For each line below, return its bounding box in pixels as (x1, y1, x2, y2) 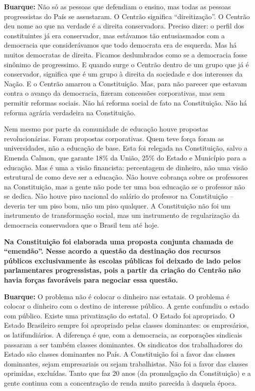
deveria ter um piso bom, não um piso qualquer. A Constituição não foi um (4, 200, 230, 210)
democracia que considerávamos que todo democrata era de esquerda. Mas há (4, 40, 237, 50)
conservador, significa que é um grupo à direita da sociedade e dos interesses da (4, 69, 243, 79)
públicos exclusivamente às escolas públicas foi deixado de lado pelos (4, 255, 241, 265)
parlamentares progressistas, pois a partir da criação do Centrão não (4, 265, 241, 275)
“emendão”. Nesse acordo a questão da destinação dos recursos (4, 246, 221, 256)
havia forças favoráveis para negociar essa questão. (4, 275, 178, 285)
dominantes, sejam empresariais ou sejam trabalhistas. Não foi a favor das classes (4, 358, 248, 368)
